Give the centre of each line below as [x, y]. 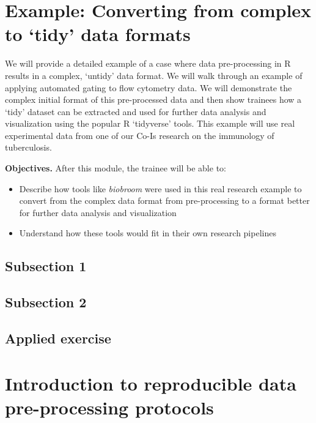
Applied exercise [58, 338]
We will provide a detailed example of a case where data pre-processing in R [148, 63]
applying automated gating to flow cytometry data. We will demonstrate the [149, 87]
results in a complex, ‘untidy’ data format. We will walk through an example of [154, 75]
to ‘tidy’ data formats [98, 34]
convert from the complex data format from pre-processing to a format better [164, 200]
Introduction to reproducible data [151, 383]
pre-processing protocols [109, 407]
